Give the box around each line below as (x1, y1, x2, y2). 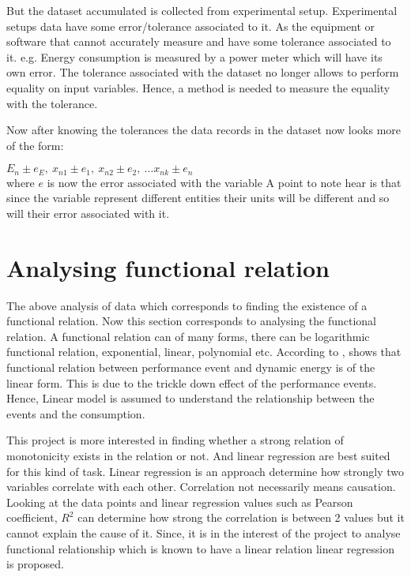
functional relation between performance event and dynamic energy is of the (6, 359, 375, 376)
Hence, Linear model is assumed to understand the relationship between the (6, 390, 375, 407)
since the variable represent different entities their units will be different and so (6, 189, 390, 206)
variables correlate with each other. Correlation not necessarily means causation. (6, 478, 396, 495)
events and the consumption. (6, 405, 145, 422)
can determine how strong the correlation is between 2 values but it (77, 509, 405, 526)
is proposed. (6, 556, 64, 572)
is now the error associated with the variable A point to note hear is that (47, 174, 402, 190)
